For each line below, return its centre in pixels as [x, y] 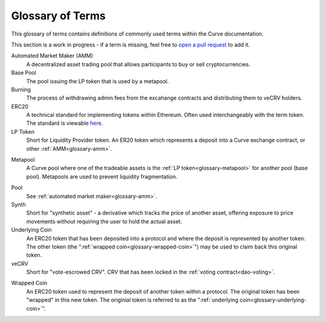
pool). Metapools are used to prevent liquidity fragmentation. [102, 176]
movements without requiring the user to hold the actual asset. [104, 221]
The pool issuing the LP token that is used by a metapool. [97, 81]
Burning [21, 89]
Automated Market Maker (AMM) [52, 56]
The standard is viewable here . [65, 123]
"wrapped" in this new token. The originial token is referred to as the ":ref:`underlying [132, 300]
